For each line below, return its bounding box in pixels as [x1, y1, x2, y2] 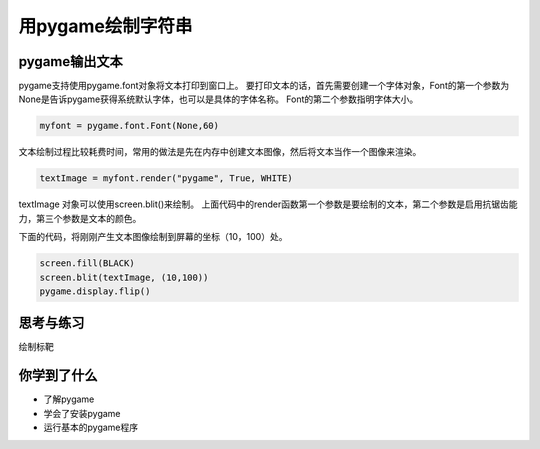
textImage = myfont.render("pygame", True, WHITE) [39, 173, 294, 184]
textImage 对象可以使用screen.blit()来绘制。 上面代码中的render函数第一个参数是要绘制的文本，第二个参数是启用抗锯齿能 [18, 198, 518, 210]
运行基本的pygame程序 [43, 421, 139, 434]
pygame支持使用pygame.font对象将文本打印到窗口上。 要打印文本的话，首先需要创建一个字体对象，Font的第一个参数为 [18, 80, 510, 92]
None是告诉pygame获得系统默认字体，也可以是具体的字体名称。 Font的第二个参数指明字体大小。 [18, 93, 419, 105]
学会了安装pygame [43, 407, 121, 419]
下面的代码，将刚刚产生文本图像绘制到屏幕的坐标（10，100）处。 [18, 231, 288, 243]
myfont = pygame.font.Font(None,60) [39, 120, 220, 132]
